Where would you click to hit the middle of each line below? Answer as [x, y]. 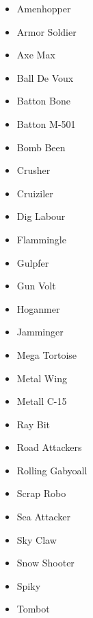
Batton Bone [43, 101]
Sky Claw [37, 539]
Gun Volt [36, 286]
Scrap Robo [41, 493]
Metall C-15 [42, 401]
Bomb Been [41, 147]
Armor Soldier [46, 31]
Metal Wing [42, 378]
